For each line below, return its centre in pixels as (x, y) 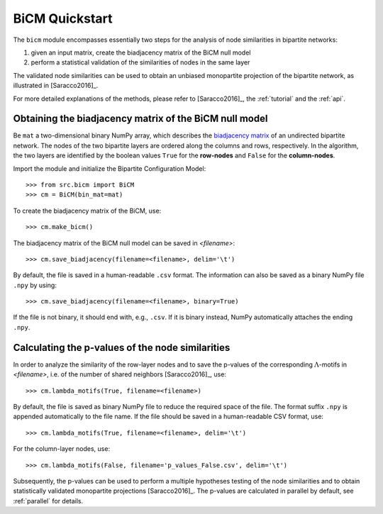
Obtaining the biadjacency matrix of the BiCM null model (140, 119)
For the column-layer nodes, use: (61, 449)
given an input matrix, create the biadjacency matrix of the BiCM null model (141, 52)
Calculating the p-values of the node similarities (122, 347)
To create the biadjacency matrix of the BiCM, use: (87, 211)
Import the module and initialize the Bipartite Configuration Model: (110, 168)
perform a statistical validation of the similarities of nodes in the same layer (140, 62)
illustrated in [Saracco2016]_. (56, 86)
